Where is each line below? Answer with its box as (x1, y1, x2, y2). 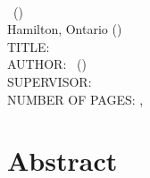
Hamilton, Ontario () (7, 20, 122, 38)
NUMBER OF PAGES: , (7, 89, 144, 108)
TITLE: (7, 37, 50, 55)
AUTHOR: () (7, 55, 87, 73)
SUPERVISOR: (7, 72, 92, 90)
